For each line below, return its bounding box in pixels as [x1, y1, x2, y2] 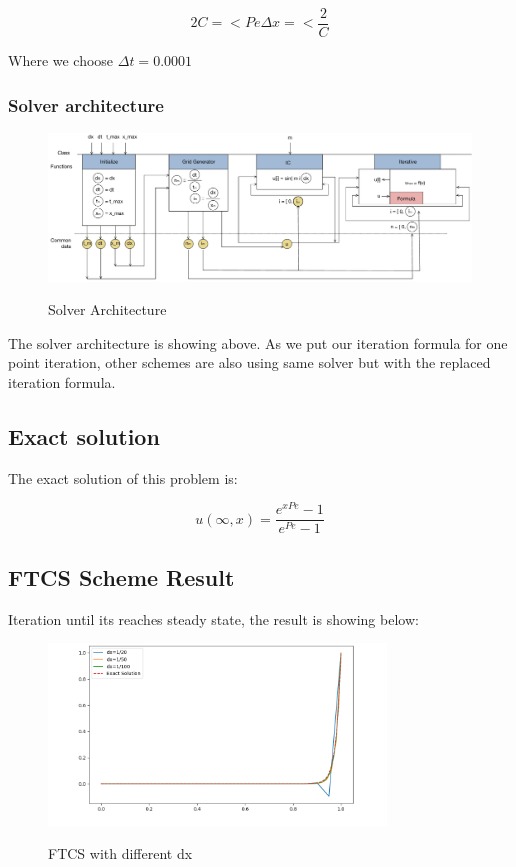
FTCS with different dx [48, 843, 193, 864]
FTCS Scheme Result [8, 561, 235, 592]
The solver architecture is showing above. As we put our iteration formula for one [8, 332, 508, 353]
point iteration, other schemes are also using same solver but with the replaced [8, 352, 491, 373]
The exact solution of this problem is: [8, 467, 238, 488]
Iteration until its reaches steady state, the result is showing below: [8, 608, 419, 629]
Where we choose [8, 50, 114, 71]
